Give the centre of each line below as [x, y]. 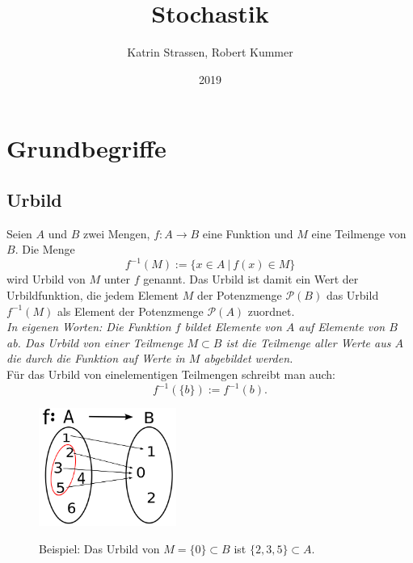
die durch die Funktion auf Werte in [96, 358]
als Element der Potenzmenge [130, 311]
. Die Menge [45, 249]
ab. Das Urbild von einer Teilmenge [95, 342]
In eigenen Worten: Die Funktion [89, 327]
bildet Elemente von [233, 327]
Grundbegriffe [86, 148]
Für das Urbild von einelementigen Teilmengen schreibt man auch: [171, 374]
